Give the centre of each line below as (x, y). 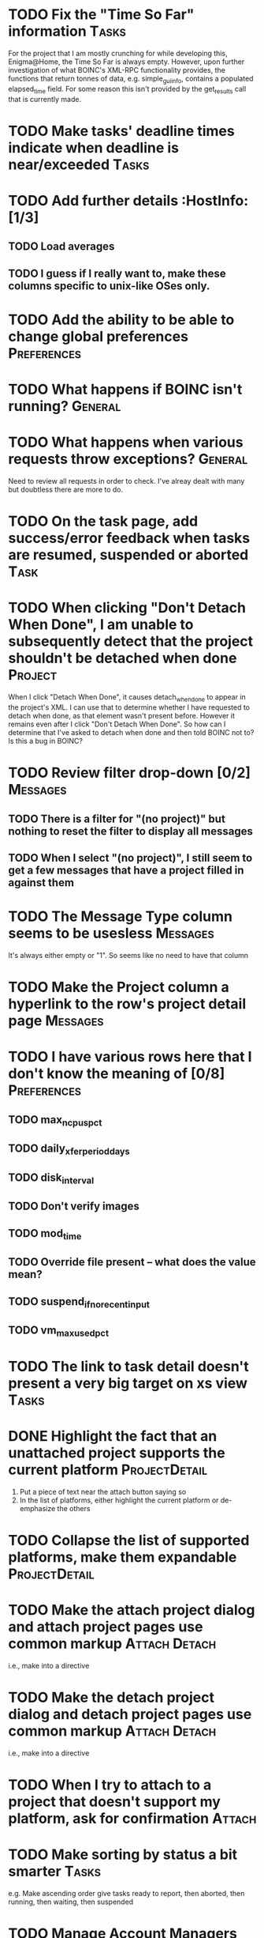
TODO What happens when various (126, 442)
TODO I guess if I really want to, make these (117, 273)
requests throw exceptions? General (128, 459)
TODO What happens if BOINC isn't (125, 390)
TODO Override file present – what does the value (132, 1262)
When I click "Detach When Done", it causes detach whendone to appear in (127, 698)
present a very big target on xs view (128, 1383)
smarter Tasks (54, 1872)
